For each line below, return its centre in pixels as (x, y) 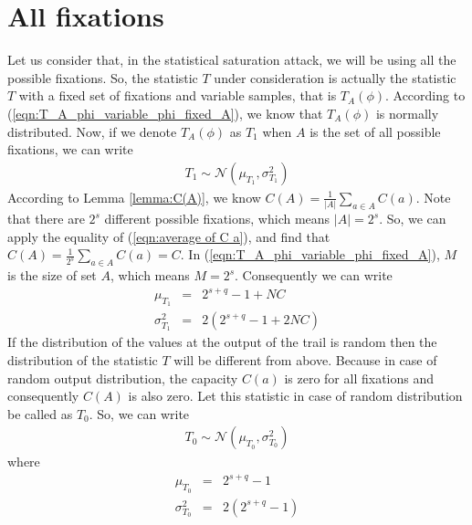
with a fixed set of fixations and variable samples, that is (178, 95)
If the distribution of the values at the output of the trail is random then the (222, 342)
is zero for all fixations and (359, 378)
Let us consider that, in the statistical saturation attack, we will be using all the (232, 60)
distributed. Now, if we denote (92, 131)
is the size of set (52, 275)
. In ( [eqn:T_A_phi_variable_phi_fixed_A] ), (310, 254)
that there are (46, 219)
